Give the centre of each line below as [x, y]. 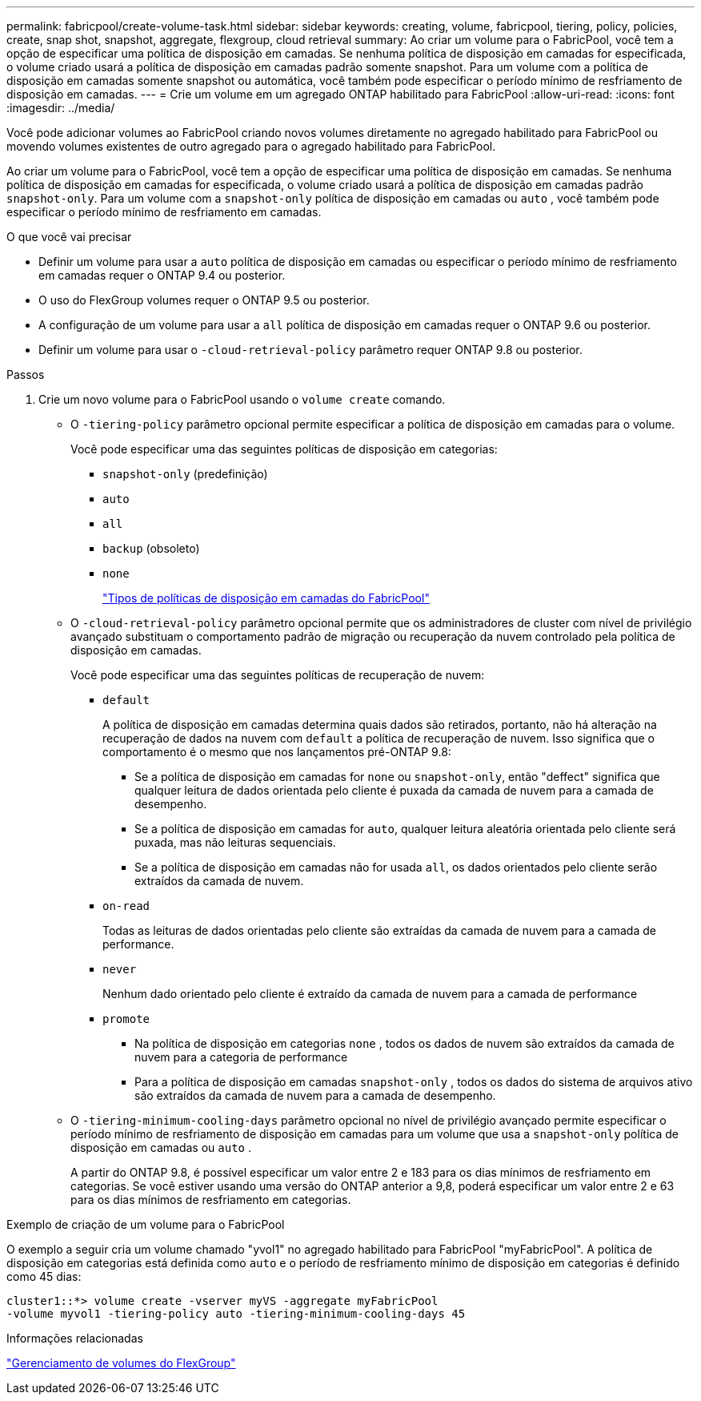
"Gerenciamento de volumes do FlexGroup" [121, 1363]
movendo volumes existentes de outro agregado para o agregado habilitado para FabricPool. [251, 146]
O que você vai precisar [69, 237]
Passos [26, 374]
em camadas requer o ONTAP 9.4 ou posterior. [162, 275]
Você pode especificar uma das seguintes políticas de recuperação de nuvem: [278, 675]
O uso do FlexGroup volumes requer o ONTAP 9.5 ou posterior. [204, 300]
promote [126, 1019]
